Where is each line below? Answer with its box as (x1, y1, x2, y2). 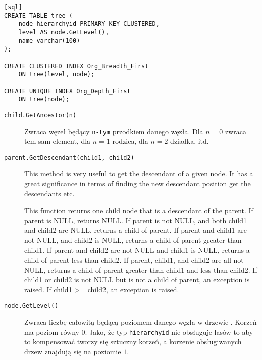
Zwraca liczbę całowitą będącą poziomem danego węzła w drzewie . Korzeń (24, 317, 257, 327)
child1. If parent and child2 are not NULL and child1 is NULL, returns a (24, 244, 250, 255)
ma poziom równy (24, 326, 79, 337)
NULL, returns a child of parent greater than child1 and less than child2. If (24, 264, 257, 275)
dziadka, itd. (170, 136, 209, 146)
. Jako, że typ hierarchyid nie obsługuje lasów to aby (85, 326, 253, 337)
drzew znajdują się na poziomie (24, 346, 121, 357)
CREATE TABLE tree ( (4, 12, 73, 19)
